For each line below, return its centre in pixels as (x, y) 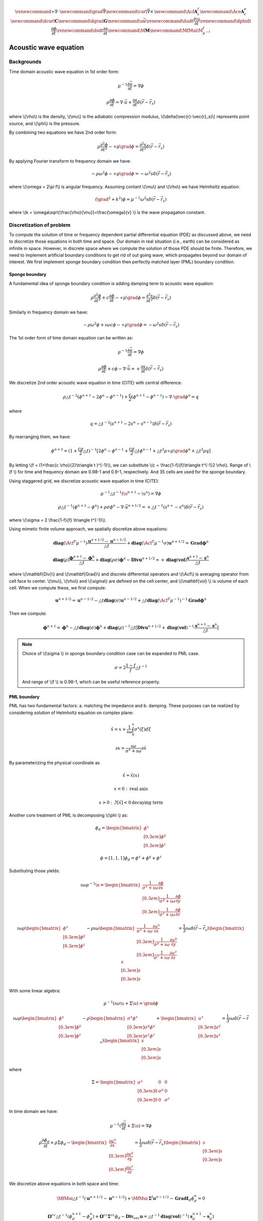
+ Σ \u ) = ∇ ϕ (139, 1126)
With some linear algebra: (35, 990)
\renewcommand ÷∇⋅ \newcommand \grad (59, 11)
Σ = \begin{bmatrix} (113, 1082)
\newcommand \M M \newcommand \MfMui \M (155, 31)
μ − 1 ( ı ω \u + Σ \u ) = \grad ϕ (131, 1003)
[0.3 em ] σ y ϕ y (141, 1027)
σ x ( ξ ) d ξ (142, 729)
